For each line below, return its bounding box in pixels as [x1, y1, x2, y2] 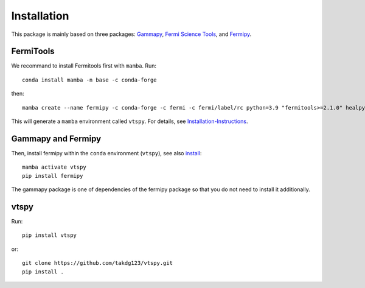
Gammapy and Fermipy [11, 133, 102, 144]
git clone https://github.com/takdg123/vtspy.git [22, 259, 173, 267]
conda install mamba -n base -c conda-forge [22, 76, 158, 83]
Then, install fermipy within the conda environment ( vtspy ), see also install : [11, 149, 202, 156]
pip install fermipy [22, 172, 83, 179]
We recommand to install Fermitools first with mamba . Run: [11, 62, 157, 69]
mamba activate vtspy [22, 164, 86, 170]
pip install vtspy [22, 232, 77, 239]
